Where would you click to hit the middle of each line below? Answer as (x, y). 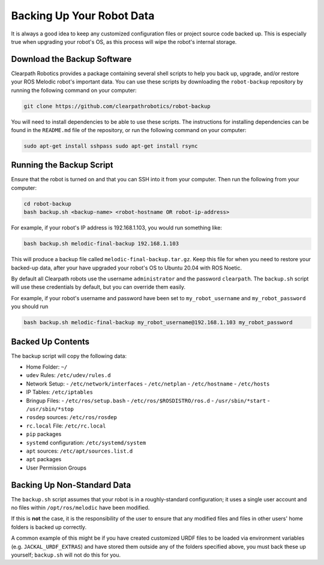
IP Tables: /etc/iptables (59, 392)
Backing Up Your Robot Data (83, 16)
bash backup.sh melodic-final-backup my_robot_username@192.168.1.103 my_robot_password (158, 322)
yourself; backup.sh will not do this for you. (66, 555)
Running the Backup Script (62, 165)
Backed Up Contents (50, 341)
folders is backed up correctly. (49, 527)
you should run (30, 307)
